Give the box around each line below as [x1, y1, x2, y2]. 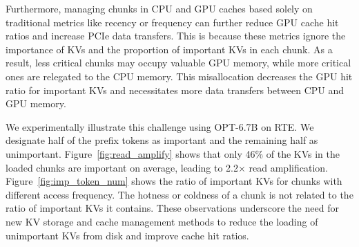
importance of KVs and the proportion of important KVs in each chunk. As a [6, 42, 333, 56]
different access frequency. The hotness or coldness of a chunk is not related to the [6, 187, 353, 201]
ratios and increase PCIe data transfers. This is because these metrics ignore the [6, 28, 346, 43]
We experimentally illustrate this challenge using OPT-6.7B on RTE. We [6, 119, 314, 134]
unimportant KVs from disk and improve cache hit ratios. [6, 228, 249, 242]
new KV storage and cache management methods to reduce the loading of [6, 214, 318, 228]
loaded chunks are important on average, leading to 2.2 [6, 160, 238, 174]
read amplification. [249, 160, 328, 174]
